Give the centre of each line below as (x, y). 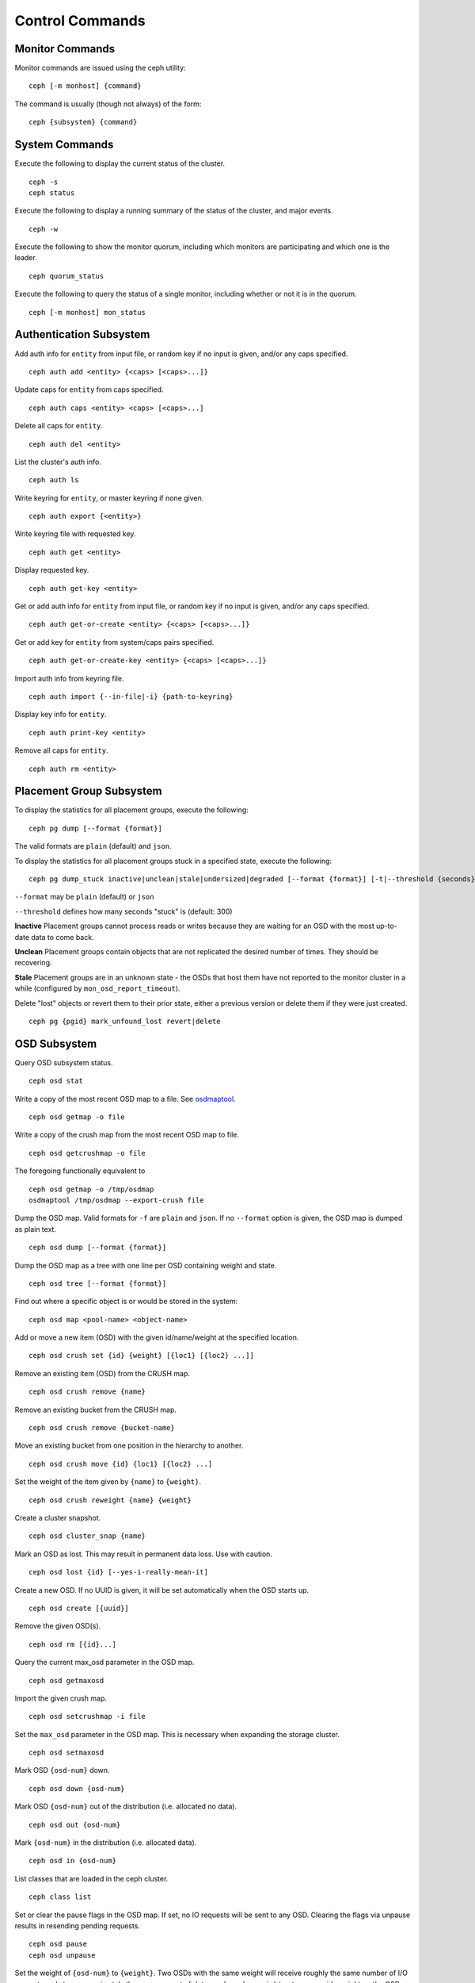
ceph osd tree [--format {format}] (98, 1283)
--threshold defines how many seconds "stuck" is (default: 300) (123, 911)
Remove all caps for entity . (61, 750)
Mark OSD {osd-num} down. (62, 1770)
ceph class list (60, 1897)
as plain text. (36, 1229)
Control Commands (80, 21)
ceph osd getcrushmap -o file (87, 1153)
